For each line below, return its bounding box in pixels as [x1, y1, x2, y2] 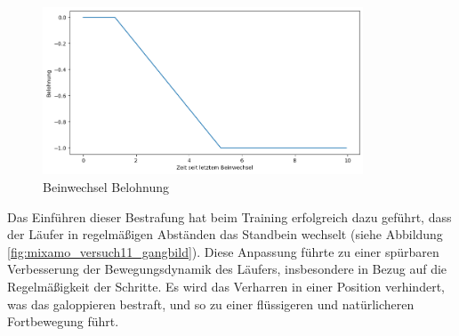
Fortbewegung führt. [7, 312, 119, 331]
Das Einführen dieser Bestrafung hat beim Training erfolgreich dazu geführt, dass [7, 207, 452, 226]
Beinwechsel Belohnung [43, 177, 170, 196]
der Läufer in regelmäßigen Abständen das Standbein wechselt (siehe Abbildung [7, 225, 443, 244]
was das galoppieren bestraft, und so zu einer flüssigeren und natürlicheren [7, 294, 415, 313]
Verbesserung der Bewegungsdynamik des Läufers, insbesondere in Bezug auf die [7, 260, 447, 278]
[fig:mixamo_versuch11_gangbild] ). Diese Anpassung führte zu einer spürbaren [7, 242, 439, 260]
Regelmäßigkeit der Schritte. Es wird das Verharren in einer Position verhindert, [7, 276, 445, 295]
